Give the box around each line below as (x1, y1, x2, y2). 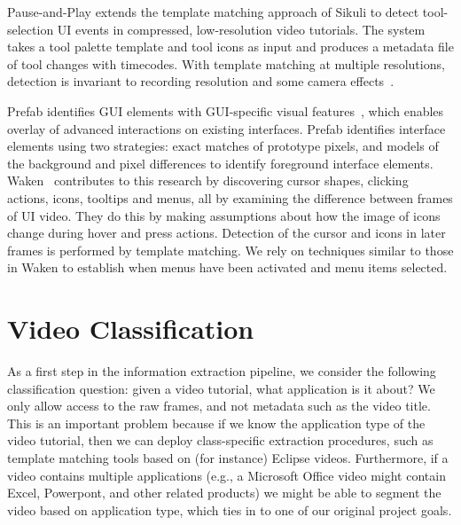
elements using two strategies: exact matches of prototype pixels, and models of (7, 137, 439, 155)
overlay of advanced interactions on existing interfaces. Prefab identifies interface (7, 119, 446, 137)
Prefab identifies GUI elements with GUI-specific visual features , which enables (7, 101, 444, 120)
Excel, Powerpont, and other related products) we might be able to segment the (7, 483, 441, 502)
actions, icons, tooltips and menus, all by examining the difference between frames (7, 188, 453, 207)
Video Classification (7, 310, 254, 347)
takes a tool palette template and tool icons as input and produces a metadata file (7, 37, 454, 56)
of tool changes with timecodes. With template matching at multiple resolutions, (7, 54, 445, 73)
